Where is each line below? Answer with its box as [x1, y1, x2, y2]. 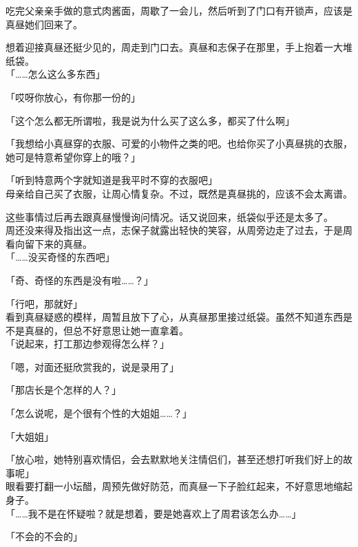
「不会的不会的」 [6, 529, 83, 544]
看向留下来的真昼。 [6, 236, 92, 250]
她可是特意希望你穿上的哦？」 [6, 149, 140, 164]
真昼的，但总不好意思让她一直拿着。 [24, 323, 189, 337]
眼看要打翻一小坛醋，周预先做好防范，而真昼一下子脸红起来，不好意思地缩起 [6, 479, 352, 493]
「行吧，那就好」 [6, 296, 83, 310]
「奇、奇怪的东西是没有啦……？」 [6, 272, 154, 287]
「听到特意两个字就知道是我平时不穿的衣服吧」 [6, 173, 218, 187]
